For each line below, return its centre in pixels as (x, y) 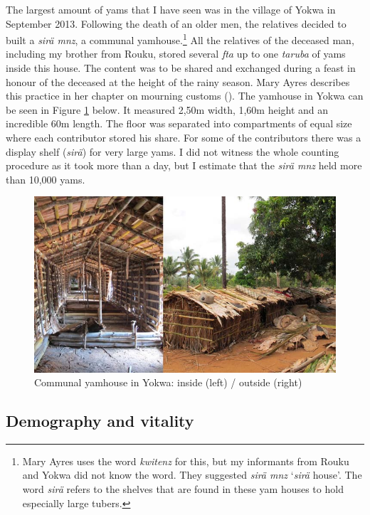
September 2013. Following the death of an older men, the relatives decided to (176, 23)
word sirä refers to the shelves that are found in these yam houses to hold (183, 489)
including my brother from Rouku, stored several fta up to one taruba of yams (176, 54)
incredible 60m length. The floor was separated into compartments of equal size (179, 123)
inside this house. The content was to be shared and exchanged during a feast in (181, 68)
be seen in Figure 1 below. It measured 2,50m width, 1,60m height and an (167, 109)
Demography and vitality (100, 421)
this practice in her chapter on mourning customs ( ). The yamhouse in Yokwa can (185, 96)
